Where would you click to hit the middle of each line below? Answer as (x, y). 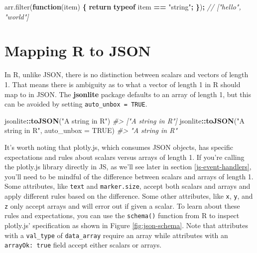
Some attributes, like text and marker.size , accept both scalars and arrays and (128, 186)
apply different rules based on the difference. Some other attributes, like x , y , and (129, 195)
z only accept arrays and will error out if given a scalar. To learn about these (122, 205)
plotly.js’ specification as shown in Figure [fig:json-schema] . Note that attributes (126, 225)
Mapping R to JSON (78, 51)
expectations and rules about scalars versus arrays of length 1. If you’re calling (125, 157)
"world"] (17, 16)
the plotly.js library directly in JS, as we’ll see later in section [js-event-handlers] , (128, 167)
